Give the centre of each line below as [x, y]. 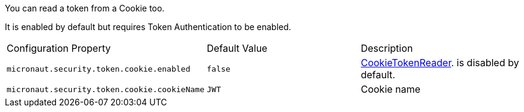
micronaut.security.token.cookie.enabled [99, 69]
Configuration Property [59, 48]
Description [387, 48]
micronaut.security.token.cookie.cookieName [106, 89]
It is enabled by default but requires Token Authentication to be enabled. [148, 27]
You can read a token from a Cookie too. [85, 8]
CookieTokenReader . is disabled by [440, 63]
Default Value [237, 48]
